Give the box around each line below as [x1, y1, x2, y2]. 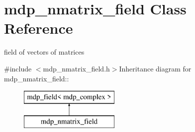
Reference [4, 18, 73, 38]
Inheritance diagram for [119, 63, 192, 73]
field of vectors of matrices [4, 47, 85, 57]
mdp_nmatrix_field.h [43, 63, 110, 73]
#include [4, 63, 32, 73]
